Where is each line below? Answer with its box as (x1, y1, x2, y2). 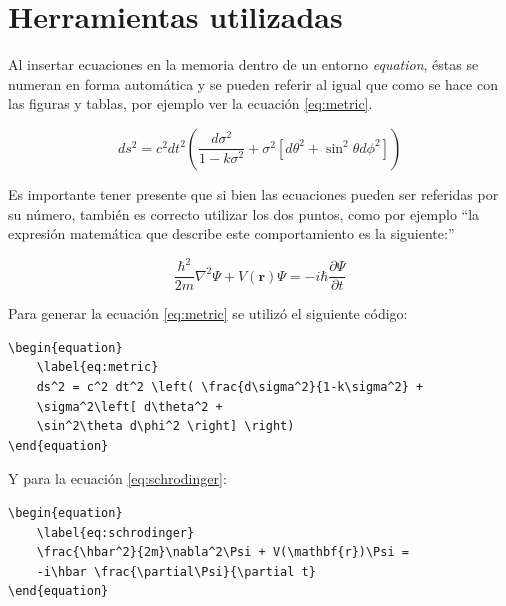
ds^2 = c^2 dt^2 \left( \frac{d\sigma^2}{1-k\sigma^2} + (36, 380, 424, 395)
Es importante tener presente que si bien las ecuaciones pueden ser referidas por (8, 183, 499, 204)
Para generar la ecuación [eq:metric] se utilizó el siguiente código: (8, 303, 408, 324)
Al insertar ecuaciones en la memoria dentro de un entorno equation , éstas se (8, 54, 479, 75)
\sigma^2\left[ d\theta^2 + (36, 399, 223, 414)
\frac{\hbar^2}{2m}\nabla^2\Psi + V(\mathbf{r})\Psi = (36, 545, 409, 560)
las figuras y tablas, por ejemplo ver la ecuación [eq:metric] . (8, 93, 373, 114)
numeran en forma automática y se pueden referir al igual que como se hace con (8, 73, 498, 94)
